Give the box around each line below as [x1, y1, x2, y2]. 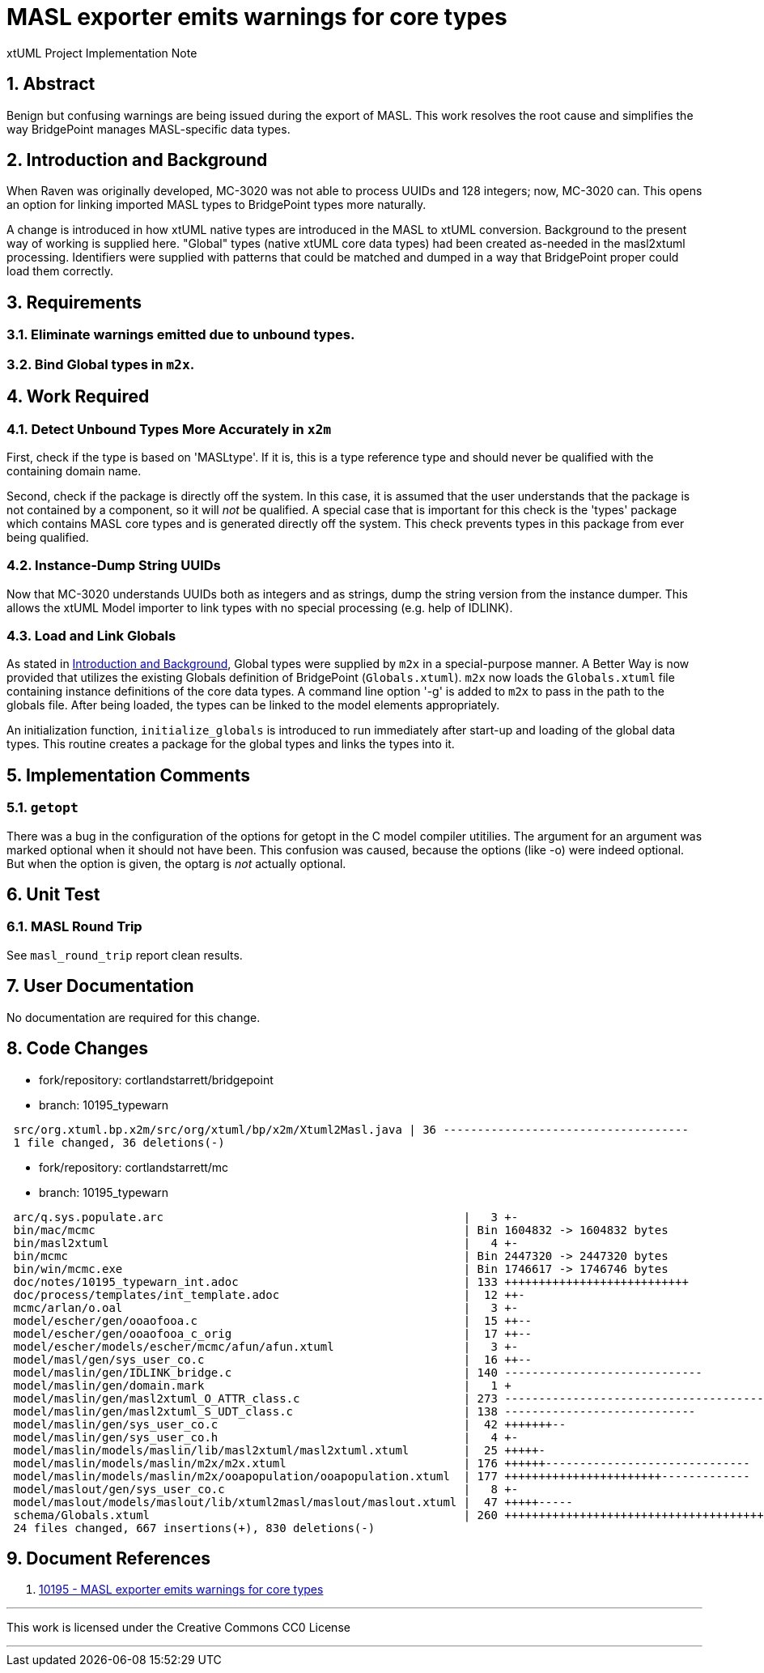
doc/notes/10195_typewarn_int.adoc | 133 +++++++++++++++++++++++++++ [13, 1275, 689, 1288]
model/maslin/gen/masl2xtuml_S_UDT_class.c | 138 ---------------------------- [13, 1404, 696, 1418]
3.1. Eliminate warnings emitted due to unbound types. [6, 326, 355, 343]
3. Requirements [6, 292, 142, 313]
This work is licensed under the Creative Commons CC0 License [6, 1620, 350, 1635]
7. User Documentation [6, 976, 194, 997]
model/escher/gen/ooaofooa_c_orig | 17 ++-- [13, 1326, 533, 1340]
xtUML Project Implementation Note [6, 45, 197, 60]
